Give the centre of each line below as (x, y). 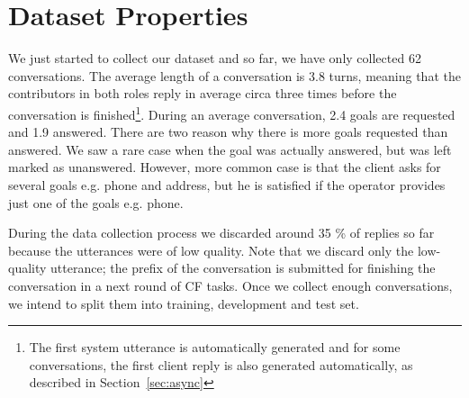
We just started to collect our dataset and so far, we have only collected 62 (215, 58)
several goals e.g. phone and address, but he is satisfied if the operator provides (227, 184)
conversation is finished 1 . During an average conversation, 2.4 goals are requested (232, 113)
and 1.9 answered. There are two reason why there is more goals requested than (228, 132)
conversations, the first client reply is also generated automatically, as (221, 364)
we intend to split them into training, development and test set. (184, 303)
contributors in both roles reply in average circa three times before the (203, 93)
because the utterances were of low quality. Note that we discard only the (211, 250)
